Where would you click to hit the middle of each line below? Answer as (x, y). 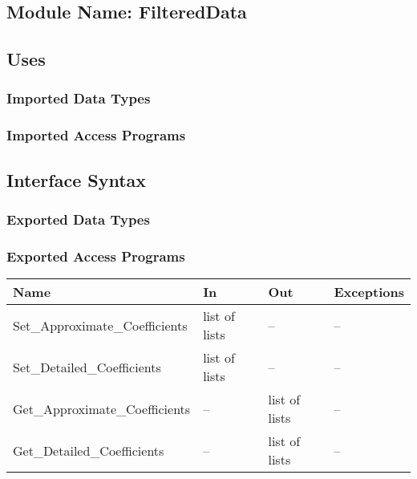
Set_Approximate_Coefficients (100, 325)
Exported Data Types (78, 219)
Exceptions (369, 292)
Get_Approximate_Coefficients (102, 408)
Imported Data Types (79, 98)
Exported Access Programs (96, 256)
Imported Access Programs (96, 135)
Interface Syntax (77, 179)
